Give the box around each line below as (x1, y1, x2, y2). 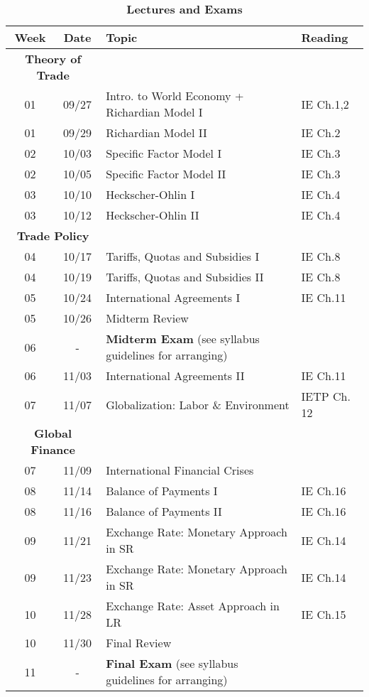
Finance (31, 441, 75, 458)
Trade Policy (16, 227, 89, 244)
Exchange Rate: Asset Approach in (106, 598, 280, 614)
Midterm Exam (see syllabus (106, 330, 260, 347)
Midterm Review (106, 310, 189, 326)
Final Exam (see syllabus (106, 655, 238, 671)
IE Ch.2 (301, 124, 341, 141)
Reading (301, 29, 348, 45)
